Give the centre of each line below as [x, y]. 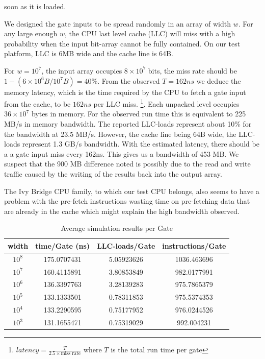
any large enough [31, 33]
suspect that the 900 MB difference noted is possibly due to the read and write [127, 164]
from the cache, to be [37, 103]
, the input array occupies [82, 70]
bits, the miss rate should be [192, 70]
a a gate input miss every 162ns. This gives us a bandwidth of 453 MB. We [122, 153]
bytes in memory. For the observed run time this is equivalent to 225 [139, 114]
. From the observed [129, 80]
